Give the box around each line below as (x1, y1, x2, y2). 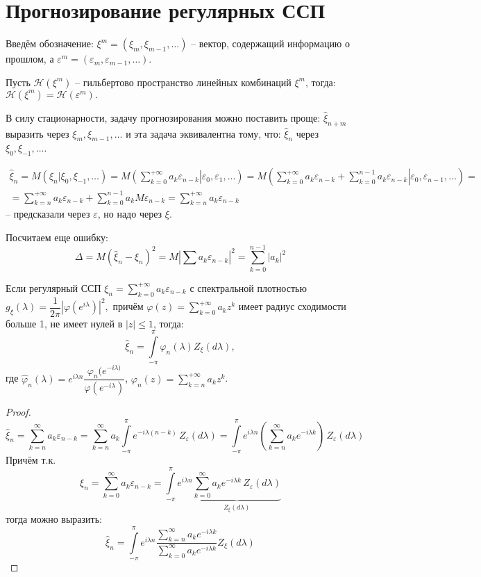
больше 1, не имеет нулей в (6, 316, 123, 330)
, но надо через (97, 206, 162, 221)
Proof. (6, 405, 31, 419)
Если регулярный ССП (6, 280, 101, 295)
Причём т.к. (6, 452, 56, 466)
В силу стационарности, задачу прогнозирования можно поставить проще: (6, 110, 321, 124)
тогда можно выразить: (6, 512, 102, 526)
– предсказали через (6, 206, 90, 221)
